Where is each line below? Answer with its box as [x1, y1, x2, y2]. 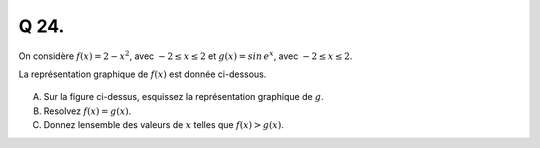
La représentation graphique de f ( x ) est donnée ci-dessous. [18, 68, 267, 80]
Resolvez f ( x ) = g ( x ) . [43, 105, 132, 117]
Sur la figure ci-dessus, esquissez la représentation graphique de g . [43, 91, 324, 103]
